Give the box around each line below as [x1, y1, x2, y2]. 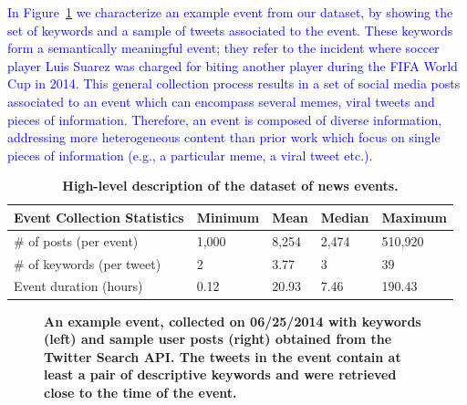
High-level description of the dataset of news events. [62, 176, 399, 195]
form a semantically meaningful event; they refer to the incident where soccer [7, 38, 440, 57]
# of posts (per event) [14, 231, 139, 250]
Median [320, 207, 369, 226]
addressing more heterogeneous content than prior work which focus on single [7, 128, 441, 147]
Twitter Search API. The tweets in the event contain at [44, 347, 401, 366]
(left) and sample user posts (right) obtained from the [44, 329, 392, 348]
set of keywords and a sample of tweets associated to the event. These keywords [7, 20, 453, 39]
